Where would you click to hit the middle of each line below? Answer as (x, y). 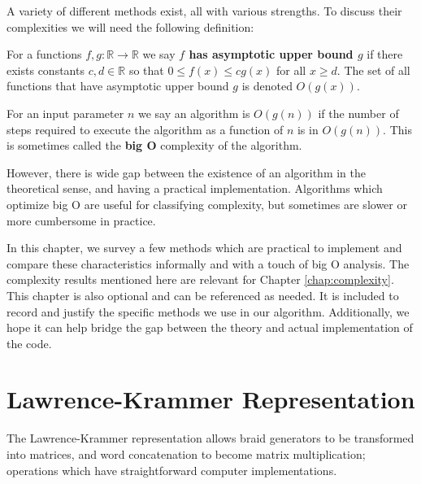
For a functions (44, 54)
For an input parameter (65, 113)
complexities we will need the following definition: (130, 26)
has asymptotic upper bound (271, 54)
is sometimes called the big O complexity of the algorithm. (154, 145)
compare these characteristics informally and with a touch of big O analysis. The (208, 263)
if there (385, 54)
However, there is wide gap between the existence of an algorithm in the (186, 172)
